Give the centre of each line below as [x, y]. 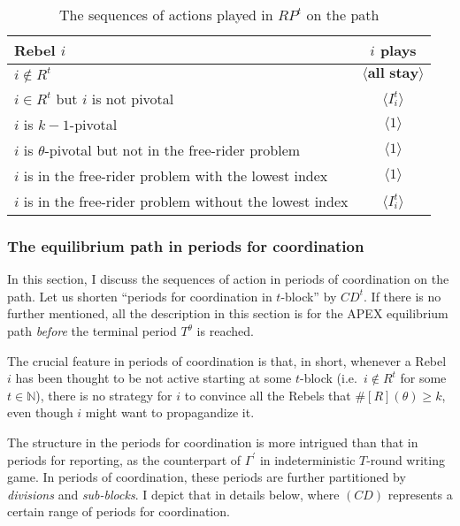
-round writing [406, 459]
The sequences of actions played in [166, 15]
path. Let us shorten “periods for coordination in [140, 296]
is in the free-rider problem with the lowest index [176, 175]
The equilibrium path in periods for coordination [186, 245]
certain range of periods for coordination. [119, 511]
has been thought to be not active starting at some [153, 378]
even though [40, 412]
